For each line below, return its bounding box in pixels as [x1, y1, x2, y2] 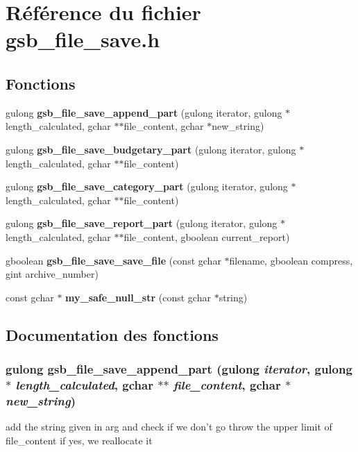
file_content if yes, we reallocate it [6, 433, 153, 447]
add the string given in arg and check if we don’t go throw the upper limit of [6, 419, 332, 434]
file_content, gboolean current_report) [123, 229, 290, 244]
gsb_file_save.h [6, 25, 160, 53]
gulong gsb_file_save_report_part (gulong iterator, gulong [6, 216, 278, 231]
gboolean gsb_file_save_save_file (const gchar [6, 253, 221, 267]
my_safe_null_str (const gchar [65, 290, 211, 304]
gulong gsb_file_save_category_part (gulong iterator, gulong [6, 179, 288, 194]
